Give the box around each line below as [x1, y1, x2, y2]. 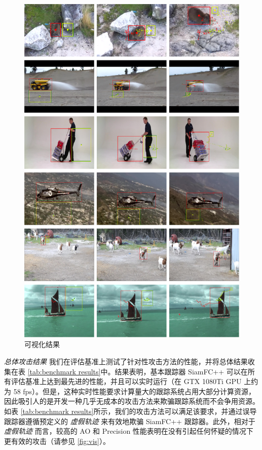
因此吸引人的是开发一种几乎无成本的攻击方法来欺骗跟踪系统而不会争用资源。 [4, 396, 259, 406]
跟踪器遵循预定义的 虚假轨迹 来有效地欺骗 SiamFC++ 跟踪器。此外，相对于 [4, 416, 255, 426]
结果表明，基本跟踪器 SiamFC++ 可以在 [115, 366, 248, 376]
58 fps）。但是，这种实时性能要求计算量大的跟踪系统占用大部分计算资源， [13, 386, 255, 396]
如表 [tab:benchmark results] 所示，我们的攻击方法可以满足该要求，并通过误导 [4, 406, 257, 416]
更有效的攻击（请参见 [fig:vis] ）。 [4, 435, 110, 446]
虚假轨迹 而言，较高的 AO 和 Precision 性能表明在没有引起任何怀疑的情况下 [4, 426, 253, 436]
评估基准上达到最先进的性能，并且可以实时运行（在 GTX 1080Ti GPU [11, 376, 242, 387]
